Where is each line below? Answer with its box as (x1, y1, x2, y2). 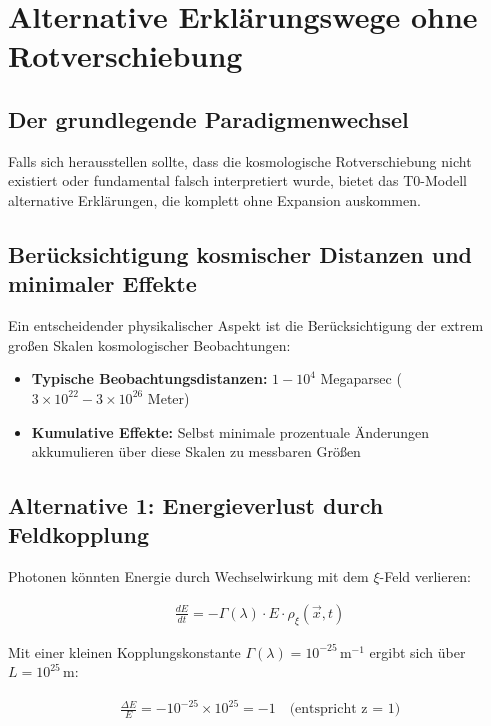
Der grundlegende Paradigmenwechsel (8, 103, 409, 134)
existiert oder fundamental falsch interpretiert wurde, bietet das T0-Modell (8, 170, 467, 191)
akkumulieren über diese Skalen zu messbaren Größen (31, 441, 361, 462)
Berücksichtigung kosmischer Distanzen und (8, 238, 472, 269)
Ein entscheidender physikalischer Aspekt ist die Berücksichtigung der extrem (8, 315, 484, 336)
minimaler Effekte (8, 268, 197, 299)
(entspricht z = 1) (289, 702, 401, 717)
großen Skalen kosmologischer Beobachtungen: (8, 334, 291, 355)
